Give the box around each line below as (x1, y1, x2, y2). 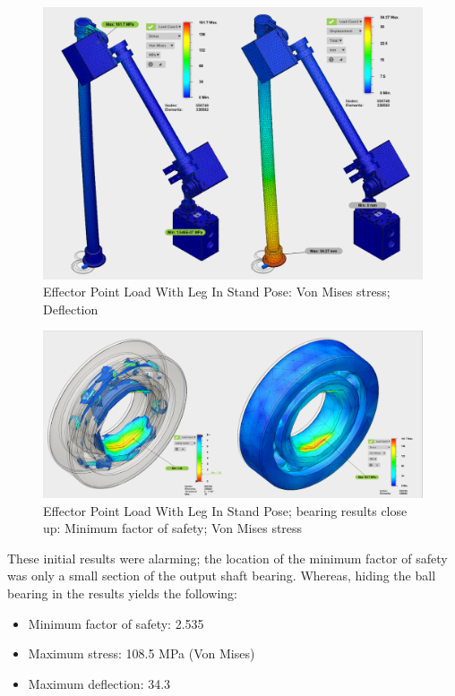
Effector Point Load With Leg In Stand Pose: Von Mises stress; (43, 282, 391, 301)
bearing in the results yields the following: (7, 583, 237, 602)
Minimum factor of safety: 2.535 (28, 614, 204, 632)
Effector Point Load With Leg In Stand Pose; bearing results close (43, 501, 408, 520)
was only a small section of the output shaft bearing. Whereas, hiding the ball (7, 566, 436, 585)
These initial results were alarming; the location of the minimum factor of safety (7, 548, 448, 567)
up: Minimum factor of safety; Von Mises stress (43, 519, 303, 537)
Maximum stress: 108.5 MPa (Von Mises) (28, 644, 255, 663)
